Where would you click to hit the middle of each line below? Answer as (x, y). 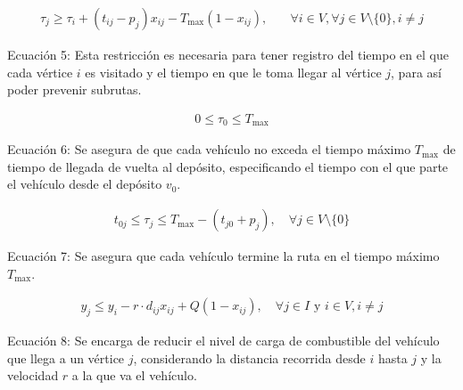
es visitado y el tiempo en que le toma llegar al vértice (233, 72)
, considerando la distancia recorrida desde (249, 357)
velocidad (33, 375)
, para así (416, 72)
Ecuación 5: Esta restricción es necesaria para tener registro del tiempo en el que (228, 55)
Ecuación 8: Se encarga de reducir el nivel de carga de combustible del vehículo (223, 341)
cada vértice (40, 72)
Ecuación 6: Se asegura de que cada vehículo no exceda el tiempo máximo (209, 149)
